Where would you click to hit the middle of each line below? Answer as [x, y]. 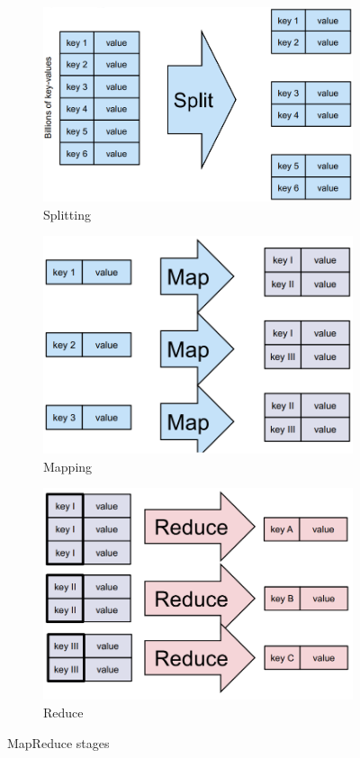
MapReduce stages [58, 742]
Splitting [67, 214]
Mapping [68, 466]
